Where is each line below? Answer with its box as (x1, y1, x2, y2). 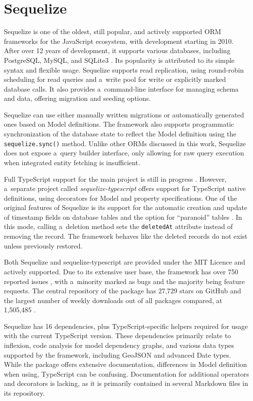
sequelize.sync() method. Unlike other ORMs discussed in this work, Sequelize (4, 138, 246, 148)
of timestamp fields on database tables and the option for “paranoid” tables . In (4, 211, 242, 222)
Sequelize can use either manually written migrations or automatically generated (4, 109, 244, 119)
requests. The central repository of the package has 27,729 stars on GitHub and (4, 286, 241, 296)
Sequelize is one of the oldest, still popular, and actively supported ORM (4, 26, 221, 37)
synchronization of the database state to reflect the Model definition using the (4, 129, 236, 139)
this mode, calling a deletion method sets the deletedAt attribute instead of (4, 221, 233, 231)
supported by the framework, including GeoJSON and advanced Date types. (4, 349, 231, 360)
